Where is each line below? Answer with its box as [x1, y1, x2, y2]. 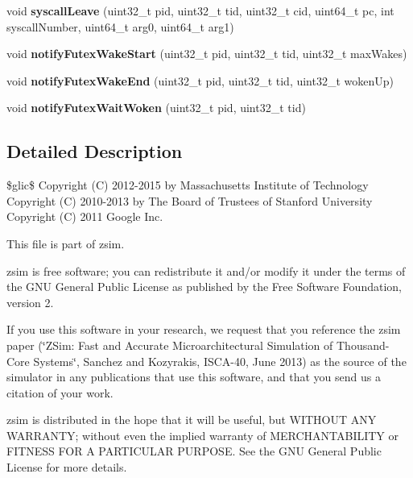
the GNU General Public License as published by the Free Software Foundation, [6, 278, 402, 295]
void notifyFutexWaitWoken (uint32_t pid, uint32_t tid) [6, 99, 306, 116]
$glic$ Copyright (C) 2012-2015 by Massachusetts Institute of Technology [6, 177, 369, 193]
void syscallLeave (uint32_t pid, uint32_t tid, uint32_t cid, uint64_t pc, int [6, 2, 394, 19]
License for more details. [6, 459, 127, 476]
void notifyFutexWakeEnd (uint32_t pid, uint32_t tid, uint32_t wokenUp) [6, 72, 394, 89]
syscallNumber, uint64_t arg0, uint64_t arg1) [6, 18, 234, 35]
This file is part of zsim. [6, 235, 125, 251]
